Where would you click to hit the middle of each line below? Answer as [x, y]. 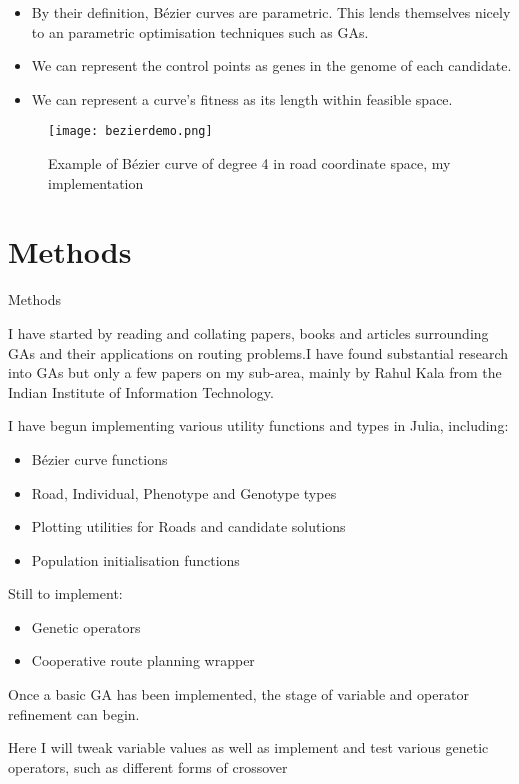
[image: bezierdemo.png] [130, 131]
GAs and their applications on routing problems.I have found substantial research [258, 352]
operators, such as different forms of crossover [148, 766]
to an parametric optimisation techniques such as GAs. [200, 31]
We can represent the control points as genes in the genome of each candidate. [271, 65]
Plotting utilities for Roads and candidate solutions [188, 526]
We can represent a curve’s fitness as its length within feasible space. [242, 98]
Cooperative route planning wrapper [143, 660]
